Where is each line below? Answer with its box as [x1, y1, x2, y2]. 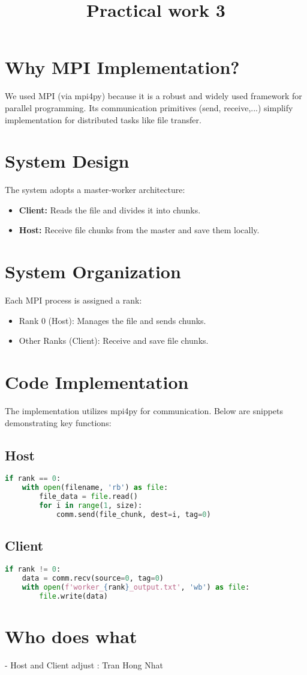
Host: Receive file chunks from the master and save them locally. [19, 224, 260, 236]
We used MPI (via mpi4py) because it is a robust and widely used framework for [5, 90, 302, 102]
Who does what [5, 623, 137, 648]
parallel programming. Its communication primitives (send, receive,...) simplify [5, 101, 293, 114]
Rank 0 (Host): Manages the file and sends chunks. [19, 314, 206, 326]
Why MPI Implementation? [5, 55, 240, 79]
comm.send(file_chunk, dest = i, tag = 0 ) [56, 510, 211, 519]
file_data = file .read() [39, 492, 138, 501]
